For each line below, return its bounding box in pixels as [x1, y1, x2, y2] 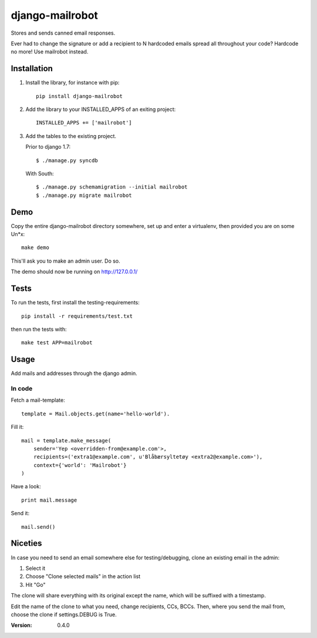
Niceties [11, 538, 42, 549]
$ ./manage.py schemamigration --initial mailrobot [36, 184, 188, 190]
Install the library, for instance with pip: [25, 79, 120, 86]
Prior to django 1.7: [25, 143, 71, 150]
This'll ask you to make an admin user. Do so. [11, 257, 120, 264]
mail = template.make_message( [21, 437, 112, 444]
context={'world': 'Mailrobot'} [33, 462, 127, 468]
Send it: [11, 510, 29, 517]
